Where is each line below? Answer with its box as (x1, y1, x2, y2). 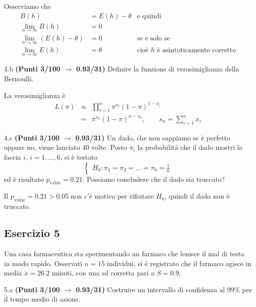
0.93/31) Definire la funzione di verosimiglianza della (76, 64, 239, 74)
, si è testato (60, 152, 97, 162)
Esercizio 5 (4, 225, 60, 240)
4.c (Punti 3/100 (4, 132, 60, 142)
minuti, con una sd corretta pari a (52, 268, 155, 278)
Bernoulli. (4, 73, 33, 83)
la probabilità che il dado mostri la (137, 142, 243, 152)
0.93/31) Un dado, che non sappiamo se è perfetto (75, 132, 230, 142)
